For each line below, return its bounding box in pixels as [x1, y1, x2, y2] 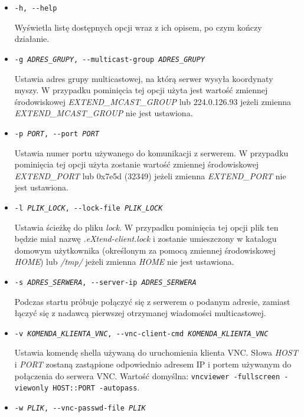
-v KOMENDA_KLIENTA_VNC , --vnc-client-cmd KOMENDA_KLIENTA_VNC [14, 329, 269, 338]
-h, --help [14, 4, 57, 12]
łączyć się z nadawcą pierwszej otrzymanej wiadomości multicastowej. [14, 307, 266, 319]
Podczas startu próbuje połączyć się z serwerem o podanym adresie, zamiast [14, 295, 290, 307]
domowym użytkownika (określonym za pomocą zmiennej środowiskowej [14, 244, 276, 256]
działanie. [14, 32, 50, 45]
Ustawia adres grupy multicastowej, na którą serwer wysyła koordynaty [14, 72, 273, 84]
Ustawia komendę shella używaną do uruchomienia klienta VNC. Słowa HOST [14, 346, 298, 359]
